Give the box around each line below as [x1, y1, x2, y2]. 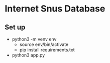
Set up [5, 23, 26, 31]
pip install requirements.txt [19, 47, 75, 52]
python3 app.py [12, 52, 45, 58]
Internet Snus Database [5, 3, 105, 14]
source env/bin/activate [19, 41, 69, 47]
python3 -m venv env [12, 36, 57, 42]
